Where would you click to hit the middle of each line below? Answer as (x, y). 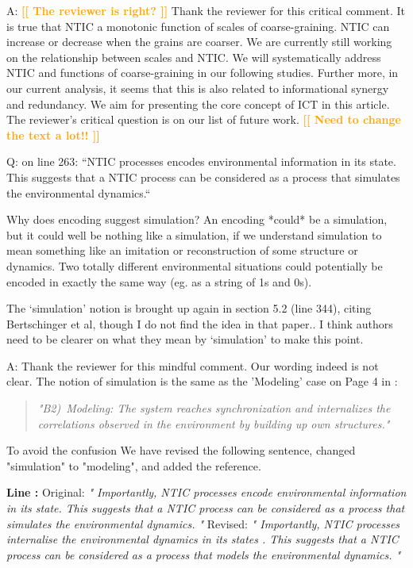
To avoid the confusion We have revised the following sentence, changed (181, 450)
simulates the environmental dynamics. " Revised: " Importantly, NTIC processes (203, 523)
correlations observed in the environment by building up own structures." (214, 423)
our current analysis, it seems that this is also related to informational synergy (198, 88)
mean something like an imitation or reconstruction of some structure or (182, 250)
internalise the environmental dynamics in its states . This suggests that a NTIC (203, 539)
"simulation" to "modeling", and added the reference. (134, 465)
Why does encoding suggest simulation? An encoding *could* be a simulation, (197, 219)
